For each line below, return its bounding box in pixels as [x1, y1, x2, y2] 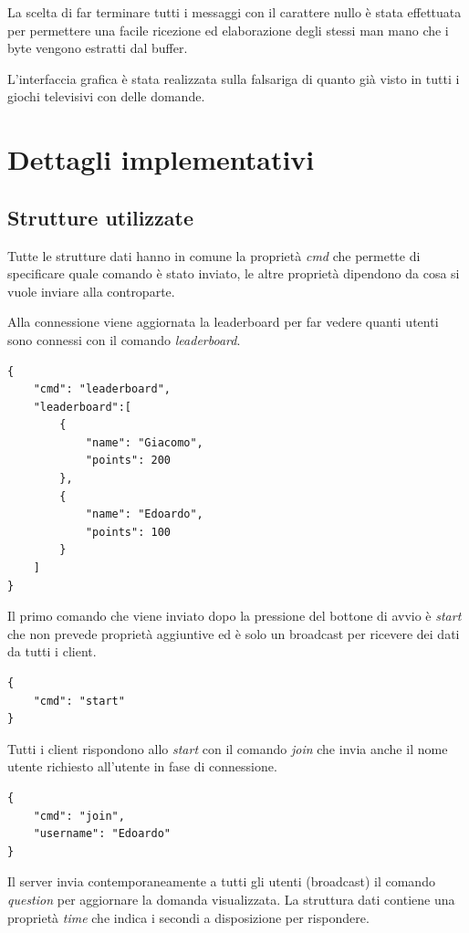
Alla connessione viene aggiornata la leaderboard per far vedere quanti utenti [7, 312, 439, 331]
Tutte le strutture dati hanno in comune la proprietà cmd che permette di [7, 246, 421, 265]
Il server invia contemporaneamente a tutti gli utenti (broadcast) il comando [7, 872, 435, 891]
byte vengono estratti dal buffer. [7, 38, 188, 58]
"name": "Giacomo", [85, 435, 203, 449]
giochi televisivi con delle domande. [7, 87, 205, 106]
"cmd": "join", [33, 809, 125, 823]
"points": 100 [85, 525, 171, 539]
